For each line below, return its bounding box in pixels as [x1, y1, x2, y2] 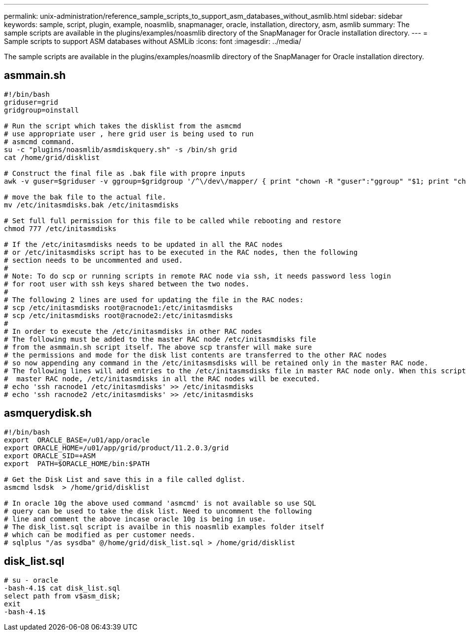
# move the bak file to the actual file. [4, 193, 166, 201]
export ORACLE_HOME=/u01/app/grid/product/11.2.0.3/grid [4, 443, 229, 452]
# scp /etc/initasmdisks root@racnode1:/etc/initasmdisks [4, 303, 233, 312]
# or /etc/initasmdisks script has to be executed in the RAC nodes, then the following [4, 248, 358, 256]
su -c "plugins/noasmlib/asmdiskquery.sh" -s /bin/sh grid [4, 145, 237, 154]
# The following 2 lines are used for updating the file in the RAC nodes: [4, 295, 304, 304]
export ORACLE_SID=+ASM [4, 451, 96, 460]
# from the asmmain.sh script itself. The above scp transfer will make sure [4, 343, 312, 351]
